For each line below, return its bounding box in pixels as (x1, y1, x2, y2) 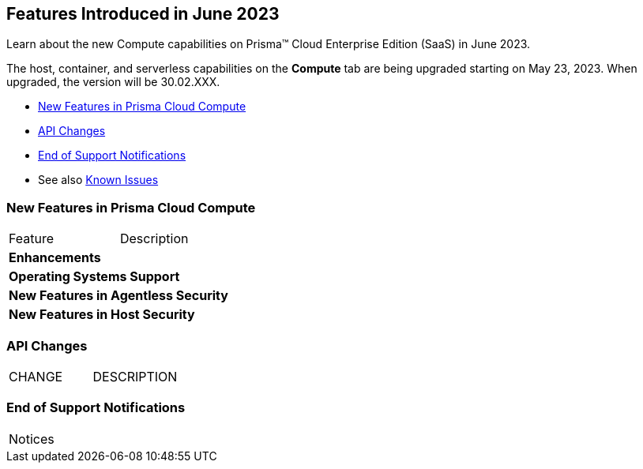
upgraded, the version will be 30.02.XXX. (6, 75, 220, 89)
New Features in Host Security (9, 306, 195, 323)
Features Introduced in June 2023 (6, 4, 280, 24)
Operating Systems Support (9, 268, 180, 285)
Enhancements (9, 250, 101, 266)
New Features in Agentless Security (9, 287, 228, 304)
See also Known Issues (38, 173, 159, 187)
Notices (9, 430, 55, 447)
